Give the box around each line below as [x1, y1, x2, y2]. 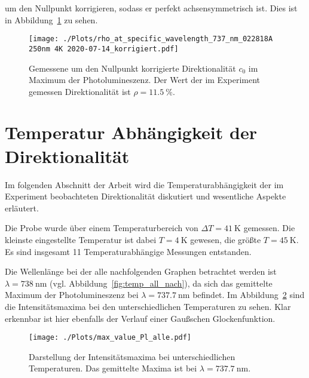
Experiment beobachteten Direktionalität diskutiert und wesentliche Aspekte [5, 190, 286, 202]
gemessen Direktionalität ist [29, 85, 131, 97]
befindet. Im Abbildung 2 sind [192, 288, 305, 301]
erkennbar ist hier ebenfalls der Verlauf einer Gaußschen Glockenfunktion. [5, 312, 276, 324]
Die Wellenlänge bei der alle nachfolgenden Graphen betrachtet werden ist [5, 265, 277, 278]
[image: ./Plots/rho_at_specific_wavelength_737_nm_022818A [29, 35, 273, 44]
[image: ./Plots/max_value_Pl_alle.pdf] [29, 333, 192, 342]
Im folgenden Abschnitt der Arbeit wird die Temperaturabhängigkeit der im [5, 178, 284, 190]
